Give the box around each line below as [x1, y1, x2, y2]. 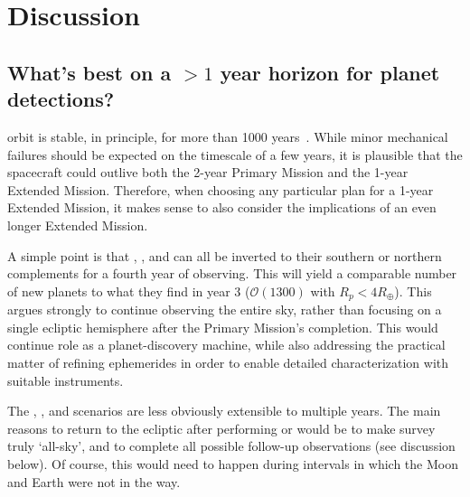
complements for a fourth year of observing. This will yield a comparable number [7, 264, 457, 283]
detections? [7, 85, 115, 113]
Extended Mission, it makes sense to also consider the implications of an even [7, 198, 437, 217]
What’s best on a [7, 58, 172, 86]
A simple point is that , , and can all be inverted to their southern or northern [7, 246, 442, 265]
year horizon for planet [220, 58, 440, 86]
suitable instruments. [7, 370, 124, 389]
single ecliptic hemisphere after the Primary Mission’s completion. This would [7, 317, 438, 336]
